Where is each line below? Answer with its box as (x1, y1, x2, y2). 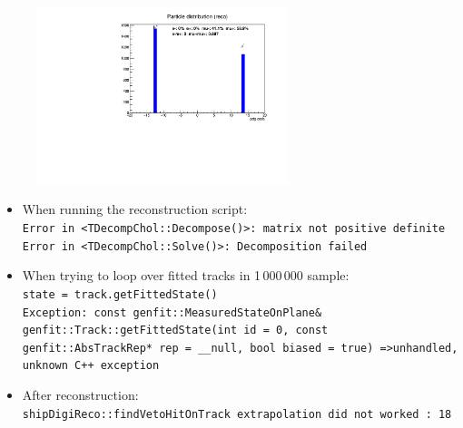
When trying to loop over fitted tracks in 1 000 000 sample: (22, 266, 350, 285)
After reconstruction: (22, 385, 139, 404)
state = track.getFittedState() (22, 287, 218, 301)
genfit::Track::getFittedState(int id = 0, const (22, 324, 329, 337)
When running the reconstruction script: (22, 199, 248, 219)
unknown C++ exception (22, 359, 160, 373)
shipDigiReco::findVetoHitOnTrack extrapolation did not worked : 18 (22, 407, 452, 421)
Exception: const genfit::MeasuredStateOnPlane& (22, 306, 322, 319)
